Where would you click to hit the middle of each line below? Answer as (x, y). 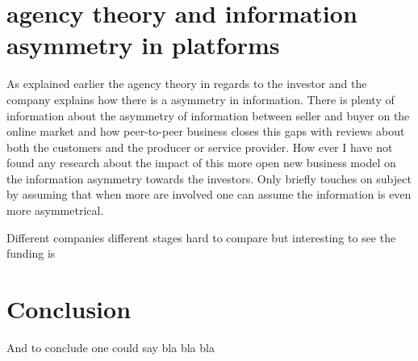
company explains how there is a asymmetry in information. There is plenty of (201, 99)
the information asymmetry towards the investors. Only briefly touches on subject (209, 178)
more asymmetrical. (55, 210)
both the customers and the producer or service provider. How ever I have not (200, 147)
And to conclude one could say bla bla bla (111, 347)
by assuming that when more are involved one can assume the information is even (209, 194)
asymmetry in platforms (143, 45)
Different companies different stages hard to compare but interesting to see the (201, 237)
